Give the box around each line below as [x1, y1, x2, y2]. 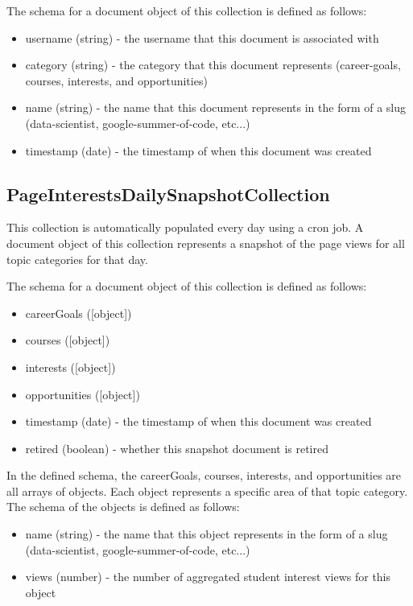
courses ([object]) [25, 332, 110, 348]
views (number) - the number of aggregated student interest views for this [25, 568, 391, 585]
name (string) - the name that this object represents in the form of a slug [25, 526, 388, 542]
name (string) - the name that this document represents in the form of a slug [25, 99, 407, 116]
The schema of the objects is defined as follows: [6, 498, 240, 515]
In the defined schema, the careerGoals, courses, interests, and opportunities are [6, 467, 402, 484]
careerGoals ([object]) [25, 304, 132, 321]
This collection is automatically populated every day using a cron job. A [6, 219, 364, 236]
